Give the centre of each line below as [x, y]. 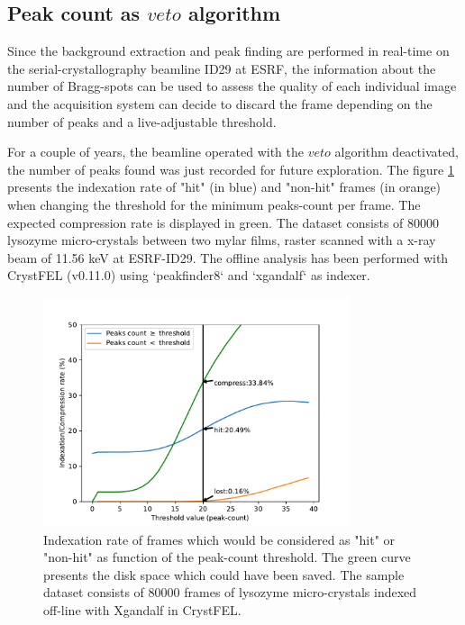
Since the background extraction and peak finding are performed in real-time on [228, 51]
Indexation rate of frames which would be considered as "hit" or [219, 539]
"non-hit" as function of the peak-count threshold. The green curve [227, 557]
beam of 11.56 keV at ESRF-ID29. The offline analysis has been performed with [228, 257]
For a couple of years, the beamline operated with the [155, 152]
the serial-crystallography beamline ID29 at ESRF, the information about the [222, 68]
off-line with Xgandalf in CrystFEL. [142, 610]
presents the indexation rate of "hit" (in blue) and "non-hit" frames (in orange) [224, 187]
